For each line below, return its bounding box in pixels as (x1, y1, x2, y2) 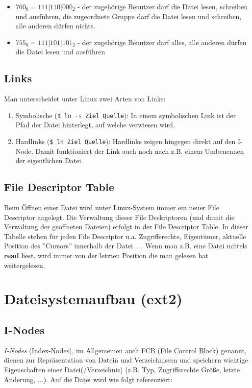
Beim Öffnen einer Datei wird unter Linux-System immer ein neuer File (4, 202, 219, 213)
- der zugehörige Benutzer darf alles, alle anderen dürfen (77, 37, 247, 47)
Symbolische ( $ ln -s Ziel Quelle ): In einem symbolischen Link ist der (15, 110, 236, 120)
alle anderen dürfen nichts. (15, 21, 96, 31)
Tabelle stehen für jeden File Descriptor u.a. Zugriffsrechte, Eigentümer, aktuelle (4, 231, 246, 241)
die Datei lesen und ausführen (15, 47, 105, 57)
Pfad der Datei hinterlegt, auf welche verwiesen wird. (15, 120, 175, 130)
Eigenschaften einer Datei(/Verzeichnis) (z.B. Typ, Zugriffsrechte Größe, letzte (4, 364, 240, 374)
